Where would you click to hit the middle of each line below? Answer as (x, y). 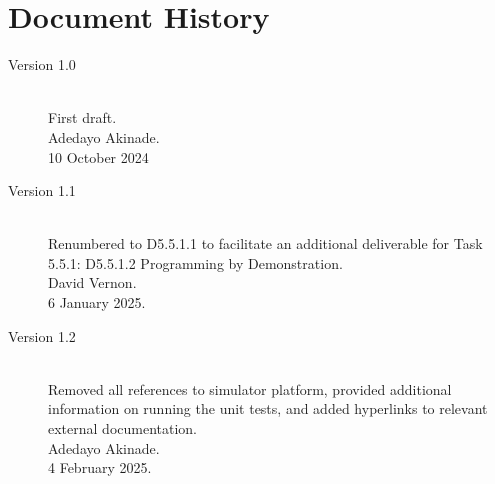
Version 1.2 (42, 335)
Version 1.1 (42, 190)
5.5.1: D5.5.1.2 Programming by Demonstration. (195, 262)
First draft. (82, 117)
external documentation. (123, 428)
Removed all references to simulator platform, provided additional (250, 388)
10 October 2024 (98, 156)
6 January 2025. (97, 302)
